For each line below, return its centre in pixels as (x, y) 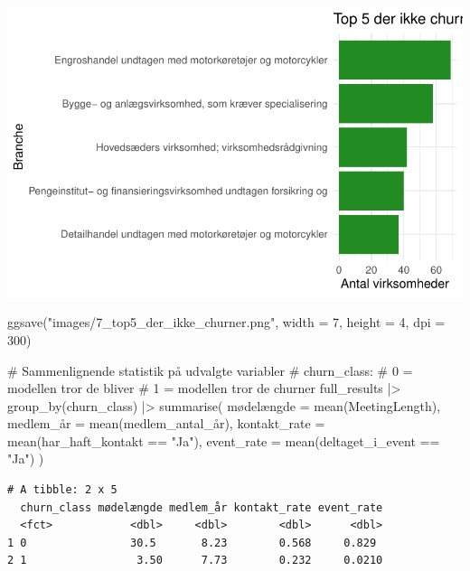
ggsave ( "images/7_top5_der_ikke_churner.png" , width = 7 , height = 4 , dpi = (226, 322)
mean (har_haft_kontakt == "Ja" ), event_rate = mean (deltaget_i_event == (224, 440)
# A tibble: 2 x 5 (62, 490)
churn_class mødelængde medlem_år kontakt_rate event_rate (202, 507)
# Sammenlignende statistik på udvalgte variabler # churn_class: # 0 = (210, 370)
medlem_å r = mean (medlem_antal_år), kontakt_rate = (166, 423)
